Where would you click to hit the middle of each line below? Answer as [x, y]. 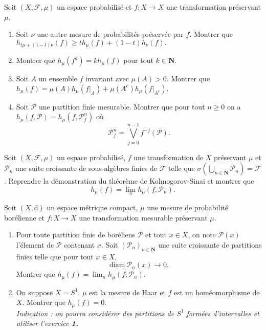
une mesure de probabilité [187, 207]
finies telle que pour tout [55, 256]
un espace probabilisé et [94, 7]
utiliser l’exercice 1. [47, 323]
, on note [202, 235]
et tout [156, 235]
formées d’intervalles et [223, 313]
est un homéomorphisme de [217, 292]
